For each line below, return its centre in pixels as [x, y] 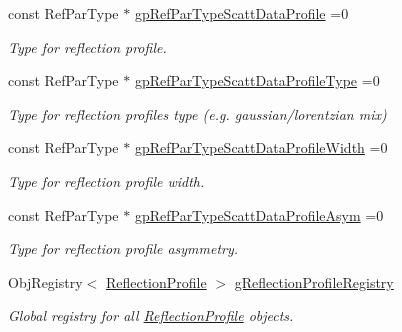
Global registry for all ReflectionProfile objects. [151, 315]
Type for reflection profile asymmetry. [123, 248]
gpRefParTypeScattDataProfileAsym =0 [259, 214]
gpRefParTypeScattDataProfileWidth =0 [261, 147]
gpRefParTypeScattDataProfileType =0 [257, 80]
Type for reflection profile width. [106, 180]
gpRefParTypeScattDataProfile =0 [241, 13]
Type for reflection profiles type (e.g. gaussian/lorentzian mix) [197, 113]
